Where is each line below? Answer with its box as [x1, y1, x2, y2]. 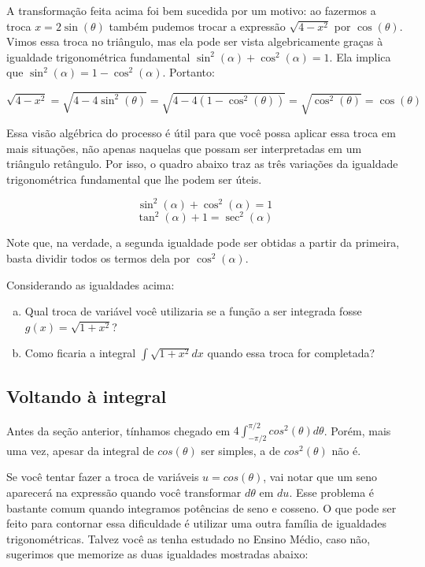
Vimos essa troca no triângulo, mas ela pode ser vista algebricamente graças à [6, 33, 383, 50]
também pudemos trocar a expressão [109, 17, 286, 34]
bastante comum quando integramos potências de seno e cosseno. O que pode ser [6, 499, 397, 516]
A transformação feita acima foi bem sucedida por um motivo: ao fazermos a [6, 2, 376, 18]
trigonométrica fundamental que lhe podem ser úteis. [6, 170, 262, 187]
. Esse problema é [289, 484, 375, 501]
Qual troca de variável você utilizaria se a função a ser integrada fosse [24, 303, 362, 319]
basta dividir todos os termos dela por [6, 249, 190, 266]
